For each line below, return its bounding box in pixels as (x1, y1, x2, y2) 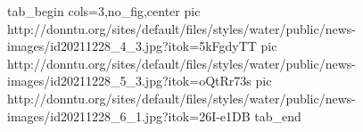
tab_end (254, 106, 301, 125)
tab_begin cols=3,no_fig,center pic (7, 2, 201, 20)
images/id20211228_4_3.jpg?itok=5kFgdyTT (7, 37, 257, 55)
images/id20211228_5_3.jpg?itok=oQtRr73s (7, 71, 252, 90)
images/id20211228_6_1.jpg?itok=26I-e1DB (7, 106, 251, 125)
